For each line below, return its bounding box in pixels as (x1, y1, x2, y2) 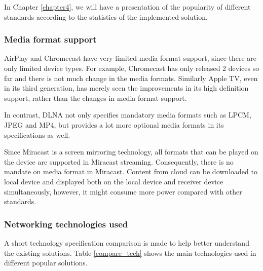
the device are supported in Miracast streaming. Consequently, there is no (4, 156, 234, 167)
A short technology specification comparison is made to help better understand (4, 237, 249, 248)
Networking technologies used (4, 217, 128, 230)
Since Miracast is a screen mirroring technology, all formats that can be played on (4, 146, 258, 157)
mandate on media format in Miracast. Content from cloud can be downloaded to (4, 166, 257, 177)
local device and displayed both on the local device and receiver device (4, 176, 223, 186)
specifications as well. (4, 129, 70, 140)
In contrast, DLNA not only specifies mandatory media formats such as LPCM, (4, 109, 251, 120)
